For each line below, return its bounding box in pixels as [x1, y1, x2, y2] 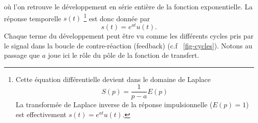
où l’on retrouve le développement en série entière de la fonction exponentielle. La [4, 1, 253, 11]
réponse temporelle [4, 13, 62, 23]
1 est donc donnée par [83, 11, 150, 23]
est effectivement [15, 109, 66, 119]
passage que [4, 50, 40, 60]
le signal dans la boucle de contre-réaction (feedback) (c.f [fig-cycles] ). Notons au [4, 40, 253, 50]
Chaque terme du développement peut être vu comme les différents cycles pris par [4, 30, 254, 41]
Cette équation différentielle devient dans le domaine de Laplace [15, 74, 211, 84]
